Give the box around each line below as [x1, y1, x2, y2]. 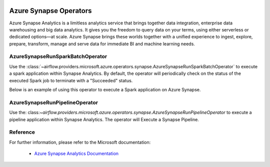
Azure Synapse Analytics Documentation [34, 151, 119, 157]
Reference [9, 129, 35, 136]
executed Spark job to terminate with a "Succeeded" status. [9, 77, 133, 83]
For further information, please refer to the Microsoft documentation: [9, 139, 151, 145]
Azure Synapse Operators [9, 6, 92, 15]
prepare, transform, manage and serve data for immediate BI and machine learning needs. [9, 40, 195, 47]
